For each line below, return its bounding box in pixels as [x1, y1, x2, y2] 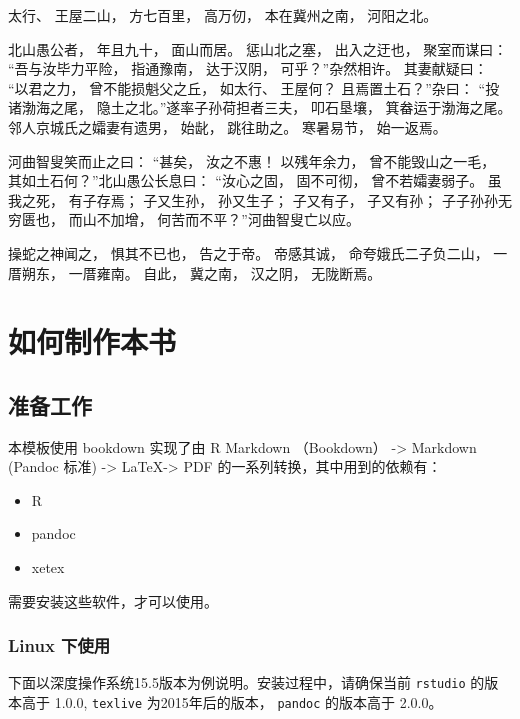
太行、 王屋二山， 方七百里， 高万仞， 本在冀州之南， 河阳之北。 [8, 5, 438, 25]
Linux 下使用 [8, 633, 111, 658]
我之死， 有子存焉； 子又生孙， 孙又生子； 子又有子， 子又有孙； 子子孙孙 [8, 189, 498, 210]
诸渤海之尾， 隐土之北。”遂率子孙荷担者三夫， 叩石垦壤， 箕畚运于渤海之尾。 [8, 97, 512, 118]
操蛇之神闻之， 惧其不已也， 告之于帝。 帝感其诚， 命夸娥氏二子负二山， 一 [8, 242, 508, 263]
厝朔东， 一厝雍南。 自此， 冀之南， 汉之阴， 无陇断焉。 [8, 262, 382, 283]
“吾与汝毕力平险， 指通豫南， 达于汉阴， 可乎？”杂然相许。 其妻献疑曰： [8, 58, 488, 79]
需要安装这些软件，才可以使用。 [8, 590, 218, 611]
